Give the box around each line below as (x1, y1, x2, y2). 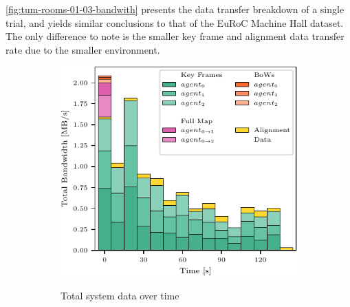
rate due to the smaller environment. (6, 42, 160, 56)
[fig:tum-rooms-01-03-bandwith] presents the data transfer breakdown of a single (6, 2, 344, 16)
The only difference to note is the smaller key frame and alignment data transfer (6, 29, 344, 43)
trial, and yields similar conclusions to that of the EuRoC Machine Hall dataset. (6, 15, 344, 30)
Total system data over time (61, 288, 179, 303)
